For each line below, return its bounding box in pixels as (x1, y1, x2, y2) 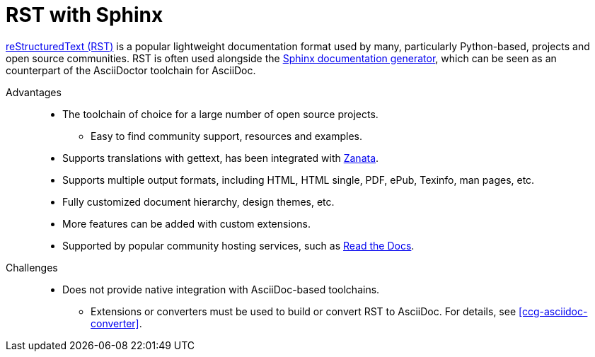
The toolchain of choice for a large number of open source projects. (62, 107, 379, 120)
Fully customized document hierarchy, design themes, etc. (62, 195, 335, 208)
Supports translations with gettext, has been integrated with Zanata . (62, 151, 379, 164)
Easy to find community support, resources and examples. (91, 129, 362, 142)
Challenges (6, 261, 58, 274)
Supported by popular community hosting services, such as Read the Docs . (62, 239, 415, 252)
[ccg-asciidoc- (519, 305, 588, 317)
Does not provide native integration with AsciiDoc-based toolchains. (62, 283, 380, 295)
